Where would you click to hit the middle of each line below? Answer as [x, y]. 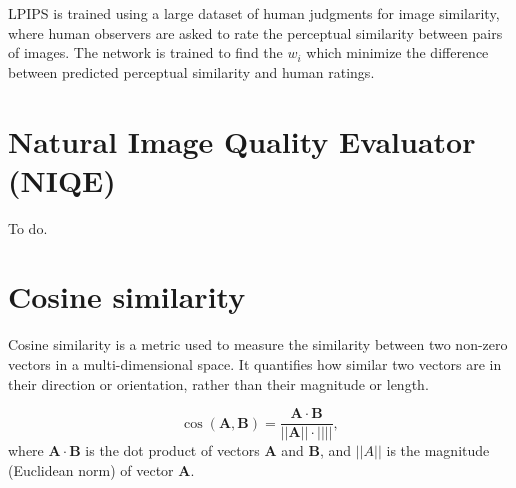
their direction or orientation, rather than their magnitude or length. [218, 383]
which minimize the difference [397, 52]
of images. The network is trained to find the [145, 52]
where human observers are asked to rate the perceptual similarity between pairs [255, 32]
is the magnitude [438, 450]
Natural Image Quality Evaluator [242, 140]
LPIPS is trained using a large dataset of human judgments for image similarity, [254, 13]
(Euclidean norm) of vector [91, 469]
